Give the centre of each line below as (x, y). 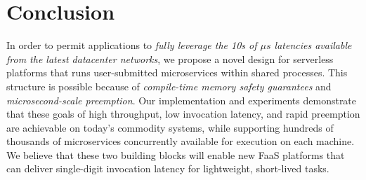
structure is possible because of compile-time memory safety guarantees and (169, 86)
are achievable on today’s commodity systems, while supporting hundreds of (170, 127)
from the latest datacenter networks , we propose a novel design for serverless (170, 58)
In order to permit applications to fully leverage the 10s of (132, 45)
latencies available (313, 45)
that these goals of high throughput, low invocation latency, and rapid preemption (183, 114)
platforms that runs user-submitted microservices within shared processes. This (177, 72)
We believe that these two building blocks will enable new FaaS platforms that (176, 154)
